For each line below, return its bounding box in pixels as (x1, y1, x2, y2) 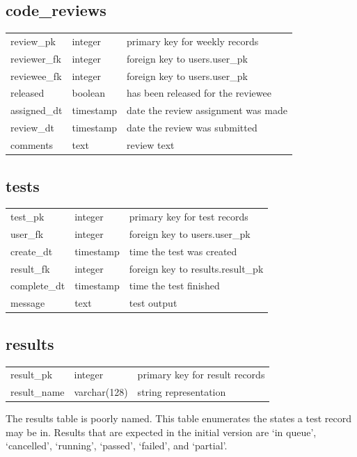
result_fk (10, 261, 50, 275)
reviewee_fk (10, 68, 62, 83)
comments (10, 138, 54, 152)
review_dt (10, 120, 55, 135)
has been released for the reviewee (127, 86, 271, 100)
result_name (10, 385, 65, 399)
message (10, 296, 45, 310)
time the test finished (129, 278, 220, 293)
